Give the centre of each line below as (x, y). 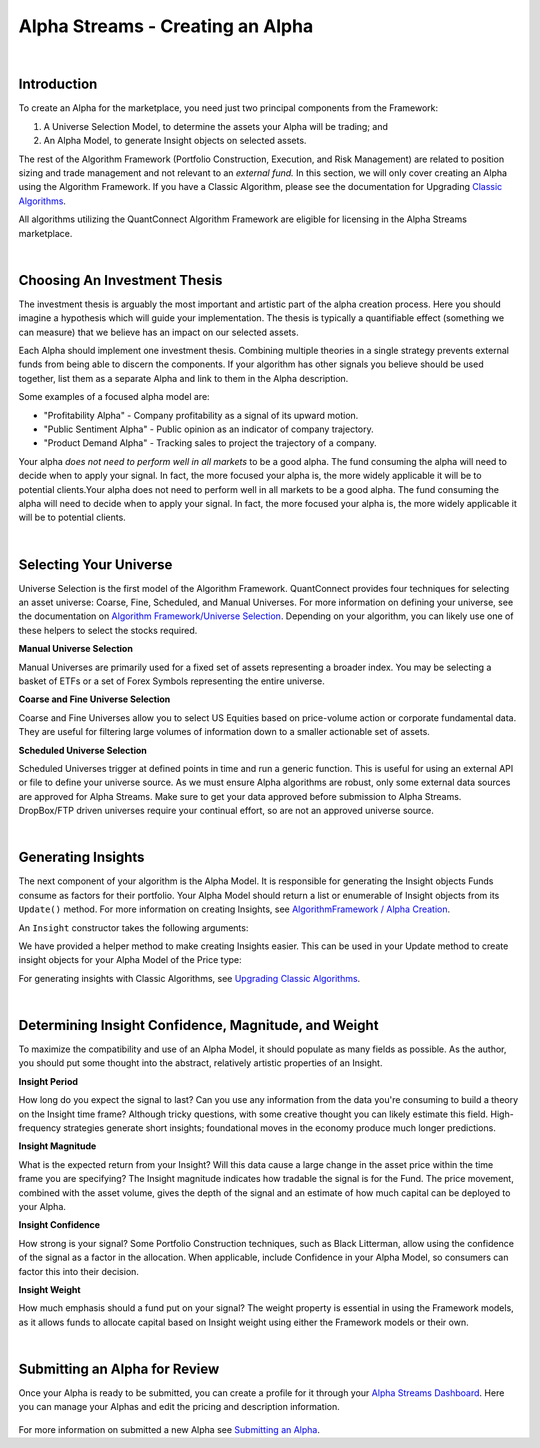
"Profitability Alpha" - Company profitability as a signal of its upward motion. (201, 415)
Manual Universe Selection (76, 649)
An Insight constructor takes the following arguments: (133, 927)
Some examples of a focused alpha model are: (114, 397)
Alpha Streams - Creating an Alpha (166, 26)
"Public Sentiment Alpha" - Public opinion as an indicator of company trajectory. (208, 429)
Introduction (58, 84)
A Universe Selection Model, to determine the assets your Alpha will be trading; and (216, 126)
